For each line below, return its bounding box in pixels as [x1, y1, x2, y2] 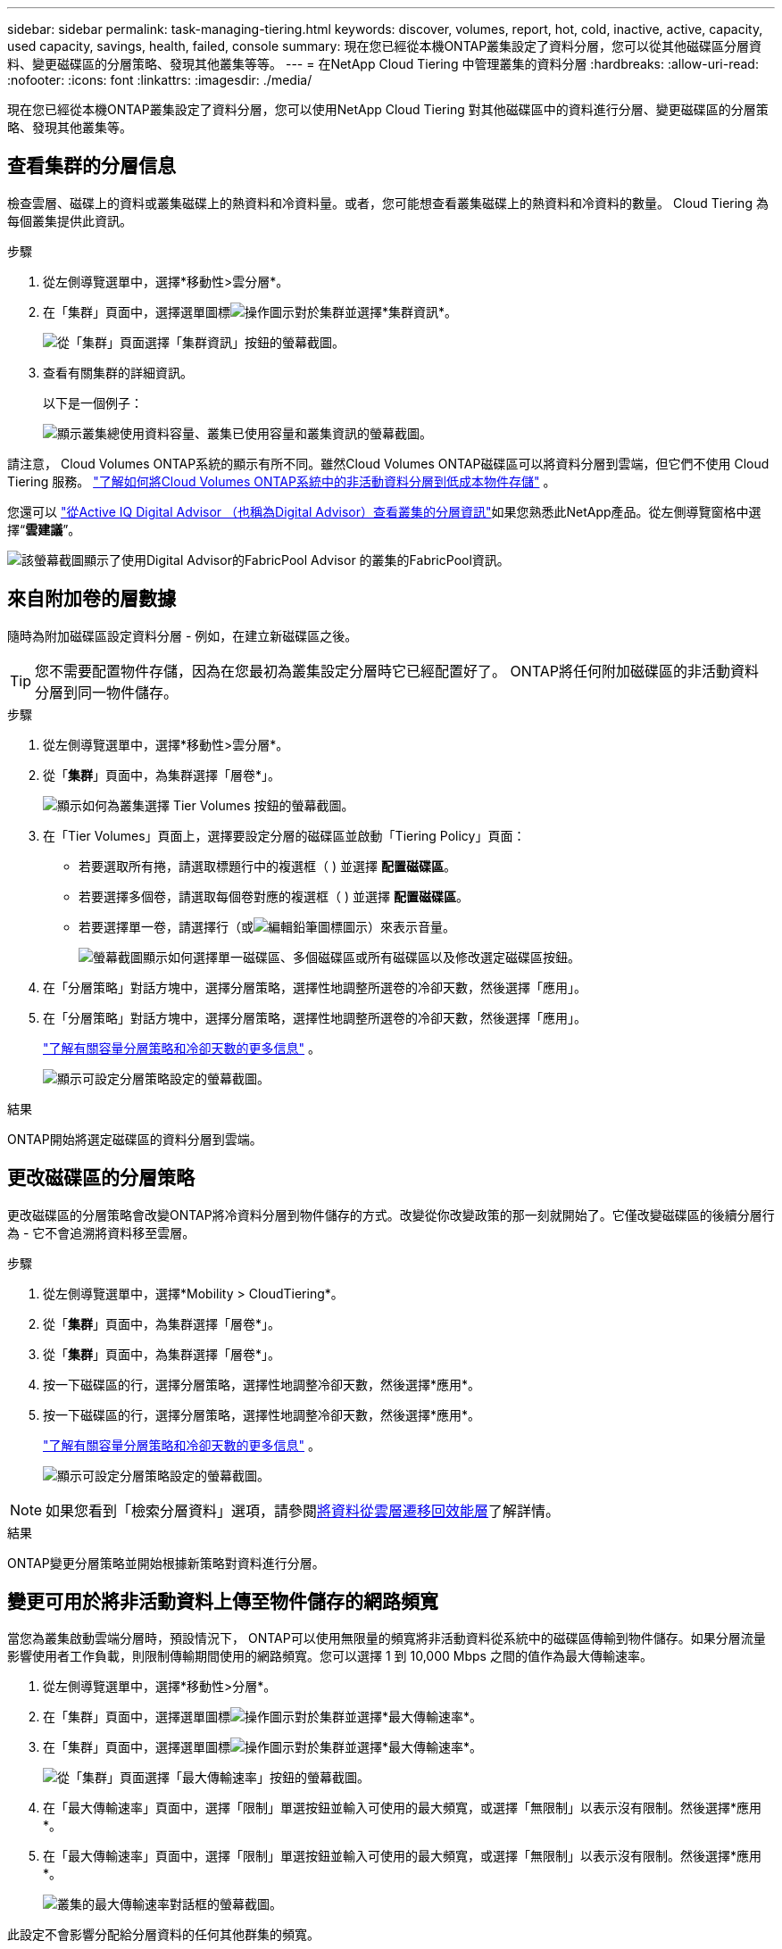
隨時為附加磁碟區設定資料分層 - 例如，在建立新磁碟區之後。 [7, 627, 358, 643]
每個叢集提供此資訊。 [7, 212, 132, 228]
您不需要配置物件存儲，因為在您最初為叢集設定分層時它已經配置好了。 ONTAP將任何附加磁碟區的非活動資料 [35, 661, 760, 680]
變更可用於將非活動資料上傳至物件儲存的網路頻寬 [7, 1589, 438, 1613]
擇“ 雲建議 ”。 [7, 521, 81, 537]
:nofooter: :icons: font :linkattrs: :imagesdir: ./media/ [7, 72, 312, 87]
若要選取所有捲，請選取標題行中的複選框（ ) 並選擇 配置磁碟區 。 [79, 858, 456, 874]
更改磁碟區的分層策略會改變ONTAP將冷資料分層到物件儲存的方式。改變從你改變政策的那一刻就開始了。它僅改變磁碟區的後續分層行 [7, 1207, 775, 1223]
